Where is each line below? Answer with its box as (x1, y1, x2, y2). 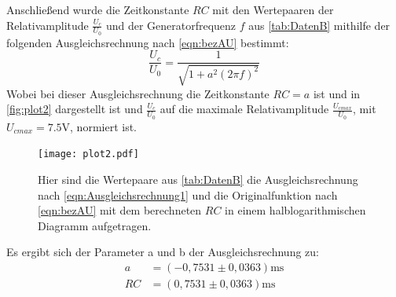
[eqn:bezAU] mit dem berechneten (38, 202, 202, 218)
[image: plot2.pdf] (38, 148, 139, 160)
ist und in (313, 85, 361, 101)
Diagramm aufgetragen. (38, 217, 152, 233)
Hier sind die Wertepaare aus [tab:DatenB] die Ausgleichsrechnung (38, 170, 358, 187)
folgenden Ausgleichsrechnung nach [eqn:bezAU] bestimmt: (6, 34, 289, 50)
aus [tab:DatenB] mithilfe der (248, 16, 390, 33)
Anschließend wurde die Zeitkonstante (6, 2, 189, 17)
